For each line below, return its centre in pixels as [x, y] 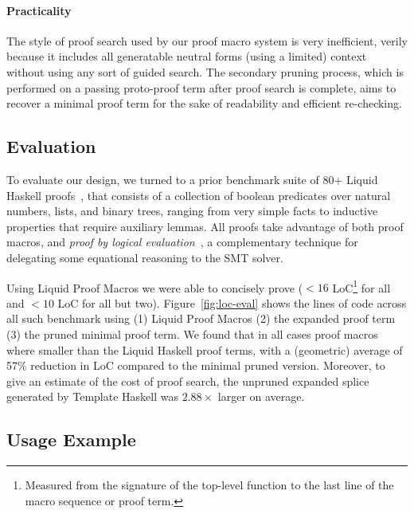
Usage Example [71, 439]
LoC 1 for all [361, 286]
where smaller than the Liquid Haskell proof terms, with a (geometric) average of [205, 349]
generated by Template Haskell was [92, 396]
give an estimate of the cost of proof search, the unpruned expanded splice [188, 381]
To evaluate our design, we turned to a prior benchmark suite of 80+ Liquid [192, 179]
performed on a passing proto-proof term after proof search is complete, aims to [201, 87]
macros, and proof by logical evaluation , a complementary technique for [182, 242]
